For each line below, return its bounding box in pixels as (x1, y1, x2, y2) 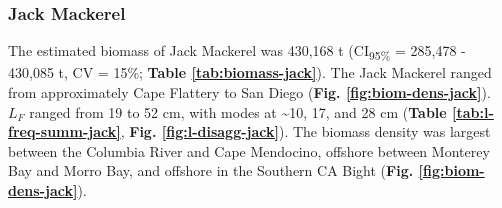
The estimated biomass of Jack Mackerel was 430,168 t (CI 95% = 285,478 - (8, 40, 466, 64)
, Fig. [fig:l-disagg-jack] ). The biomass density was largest (120, 121, 491, 142)
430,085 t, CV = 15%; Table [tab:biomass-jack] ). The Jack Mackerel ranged (8, 62, 492, 83)
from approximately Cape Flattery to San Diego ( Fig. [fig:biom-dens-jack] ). (8, 81, 491, 102)
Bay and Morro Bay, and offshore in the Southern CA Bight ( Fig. (8, 160, 414, 181)
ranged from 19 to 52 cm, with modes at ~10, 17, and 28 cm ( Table (29, 101, 447, 122)
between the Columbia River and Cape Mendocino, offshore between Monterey (8, 140, 490, 161)
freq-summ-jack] (8, 121, 121, 142)
